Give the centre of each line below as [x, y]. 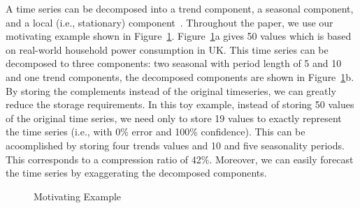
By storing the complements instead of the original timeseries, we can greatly [171, 90]
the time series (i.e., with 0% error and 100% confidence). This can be [156, 132]
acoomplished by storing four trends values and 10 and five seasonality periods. [175, 145]
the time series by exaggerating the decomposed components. [136, 173]
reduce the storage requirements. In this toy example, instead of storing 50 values [180, 104]
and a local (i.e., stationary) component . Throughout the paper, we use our [170, 22]
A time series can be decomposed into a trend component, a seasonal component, [180, 8]
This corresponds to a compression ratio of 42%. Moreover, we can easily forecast [180, 159]
